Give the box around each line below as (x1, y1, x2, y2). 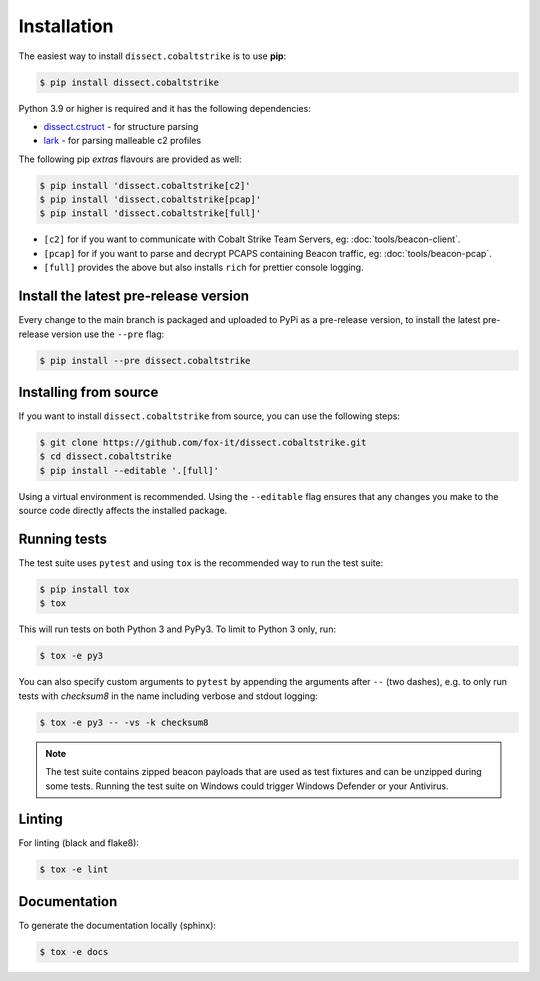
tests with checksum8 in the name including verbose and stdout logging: (18, 690, 319, 702)
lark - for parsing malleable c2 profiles (43, 135, 202, 147)
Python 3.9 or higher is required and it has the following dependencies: (18, 102, 312, 114)
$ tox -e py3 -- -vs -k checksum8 (39, 716, 209, 728)
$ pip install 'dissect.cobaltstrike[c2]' (39, 180, 251, 191)
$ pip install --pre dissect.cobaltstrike (39, 355, 251, 366)
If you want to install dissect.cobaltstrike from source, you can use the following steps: (18, 410, 400, 422)
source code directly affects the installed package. (18, 505, 228, 517)
